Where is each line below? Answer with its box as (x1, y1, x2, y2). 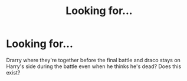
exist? (6, 69, 21, 76)
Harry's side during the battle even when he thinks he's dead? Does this (6, 63, 182, 70)
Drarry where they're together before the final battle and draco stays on (6, 56, 181, 63)
